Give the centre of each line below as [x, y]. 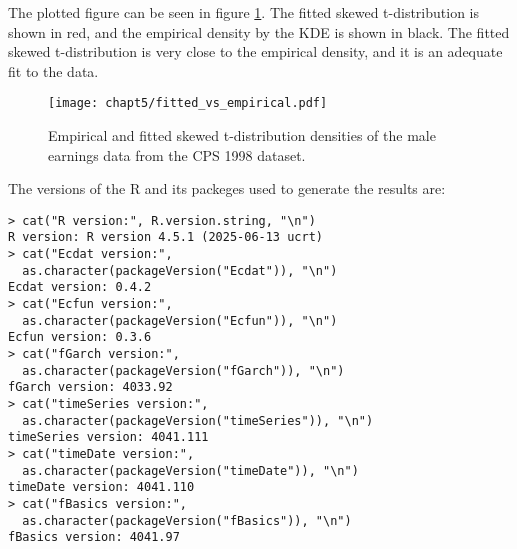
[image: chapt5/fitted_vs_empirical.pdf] [188, 103]
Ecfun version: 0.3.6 [80, 337]
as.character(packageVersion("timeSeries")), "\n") [198, 420]
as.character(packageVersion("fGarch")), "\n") [183, 370]
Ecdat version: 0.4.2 [80, 287]
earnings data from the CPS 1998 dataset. [177, 154]
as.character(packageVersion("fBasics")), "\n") [187, 520]
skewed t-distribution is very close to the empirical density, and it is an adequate [255, 51]
